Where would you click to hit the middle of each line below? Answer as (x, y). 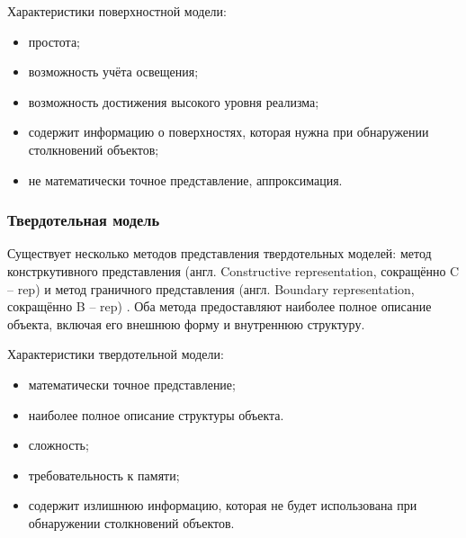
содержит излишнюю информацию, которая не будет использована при (223, 505)
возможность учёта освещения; (113, 72)
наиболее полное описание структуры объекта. (156, 414)
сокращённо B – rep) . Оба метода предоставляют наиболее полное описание (220, 306)
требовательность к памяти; (104, 475)
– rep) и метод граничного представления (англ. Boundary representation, (211, 288)
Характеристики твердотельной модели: (116, 354)
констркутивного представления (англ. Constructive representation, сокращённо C (233, 270)
